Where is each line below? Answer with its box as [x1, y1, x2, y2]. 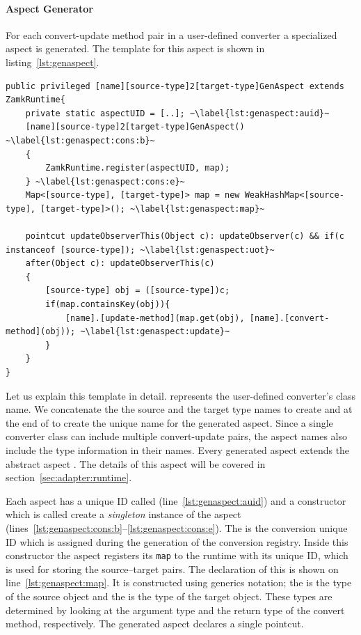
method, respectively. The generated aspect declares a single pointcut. [6, 616, 304, 631]
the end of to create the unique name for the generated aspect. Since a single [6, 415, 333, 430]
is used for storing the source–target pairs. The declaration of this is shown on [6, 561, 339, 576]
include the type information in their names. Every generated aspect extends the [6, 443, 350, 457]
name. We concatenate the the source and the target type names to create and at [6, 402, 353, 416]
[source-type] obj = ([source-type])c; [45, 285, 230, 296]
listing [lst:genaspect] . [6, 54, 99, 69]
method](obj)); [6, 327, 76, 337]
